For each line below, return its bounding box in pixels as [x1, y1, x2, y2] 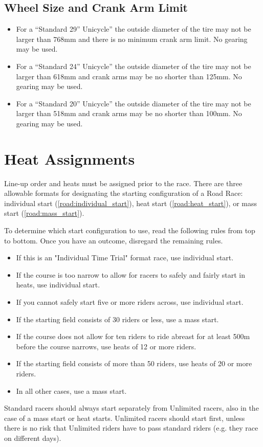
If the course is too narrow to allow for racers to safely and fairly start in [16, 269, 245, 280]
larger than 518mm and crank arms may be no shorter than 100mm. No [16, 108, 242, 119]
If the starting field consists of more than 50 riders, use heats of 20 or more [16, 358, 252, 369]
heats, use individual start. [16, 279, 100, 290]
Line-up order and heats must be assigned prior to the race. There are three [4, 177, 243, 188]
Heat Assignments [4, 148, 135, 169]
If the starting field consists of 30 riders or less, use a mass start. [16, 314, 219, 324]
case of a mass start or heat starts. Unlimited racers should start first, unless [4, 412, 245, 423]
